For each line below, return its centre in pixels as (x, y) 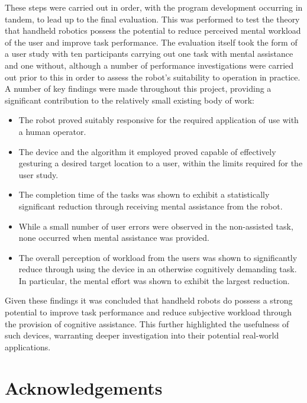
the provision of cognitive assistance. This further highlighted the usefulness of (147, 323)
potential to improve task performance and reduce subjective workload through (148, 312)
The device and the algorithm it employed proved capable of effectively (147, 151)
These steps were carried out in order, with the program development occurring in (154, 7)
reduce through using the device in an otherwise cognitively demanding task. (158, 269)
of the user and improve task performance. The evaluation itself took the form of (151, 42)
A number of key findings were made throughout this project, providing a (138, 88)
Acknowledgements (84, 387)
